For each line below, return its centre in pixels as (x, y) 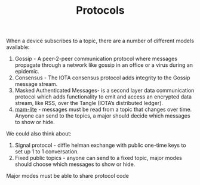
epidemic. (27, 72)
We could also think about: (39, 134)
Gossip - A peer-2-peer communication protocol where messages (96, 59)
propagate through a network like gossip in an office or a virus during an (104, 65)
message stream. (36, 84)
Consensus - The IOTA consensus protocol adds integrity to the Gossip (102, 78)
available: (18, 47)
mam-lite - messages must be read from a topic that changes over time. (103, 110)
